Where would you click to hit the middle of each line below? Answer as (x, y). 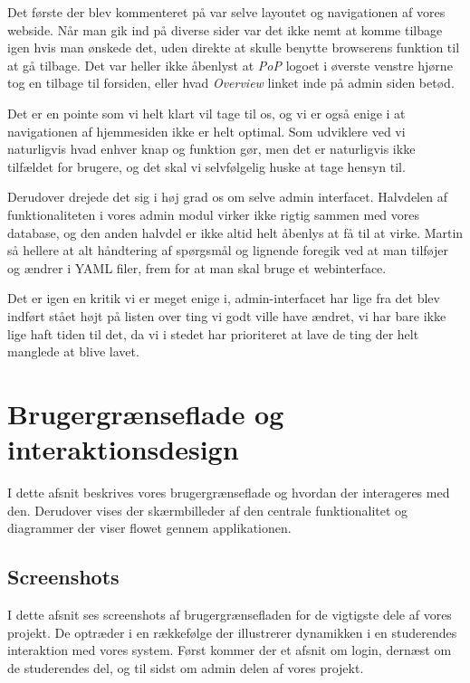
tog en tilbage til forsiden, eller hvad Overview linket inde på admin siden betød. (231, 83)
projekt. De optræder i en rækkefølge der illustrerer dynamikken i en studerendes (232, 632)
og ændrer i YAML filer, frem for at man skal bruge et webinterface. (197, 267)
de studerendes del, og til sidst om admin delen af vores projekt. (186, 667)
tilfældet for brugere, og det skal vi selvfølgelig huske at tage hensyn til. (206, 166)
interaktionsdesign (123, 449)
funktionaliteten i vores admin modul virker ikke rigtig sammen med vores (214, 214)
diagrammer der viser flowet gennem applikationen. (149, 528)
